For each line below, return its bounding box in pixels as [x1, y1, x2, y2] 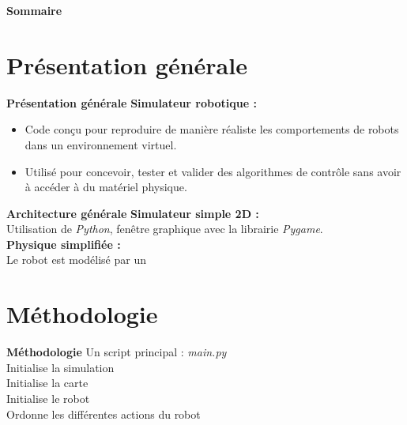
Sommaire [6, 2, 62, 18]
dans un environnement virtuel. [24, 136, 177, 152]
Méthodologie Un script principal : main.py [6, 344, 227, 360]
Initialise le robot [6, 389, 90, 406]
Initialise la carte [6, 374, 89, 391]
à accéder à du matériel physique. [24, 179, 187, 195]
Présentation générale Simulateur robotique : [6, 94, 257, 111]
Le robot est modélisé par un [6, 251, 146, 268]
